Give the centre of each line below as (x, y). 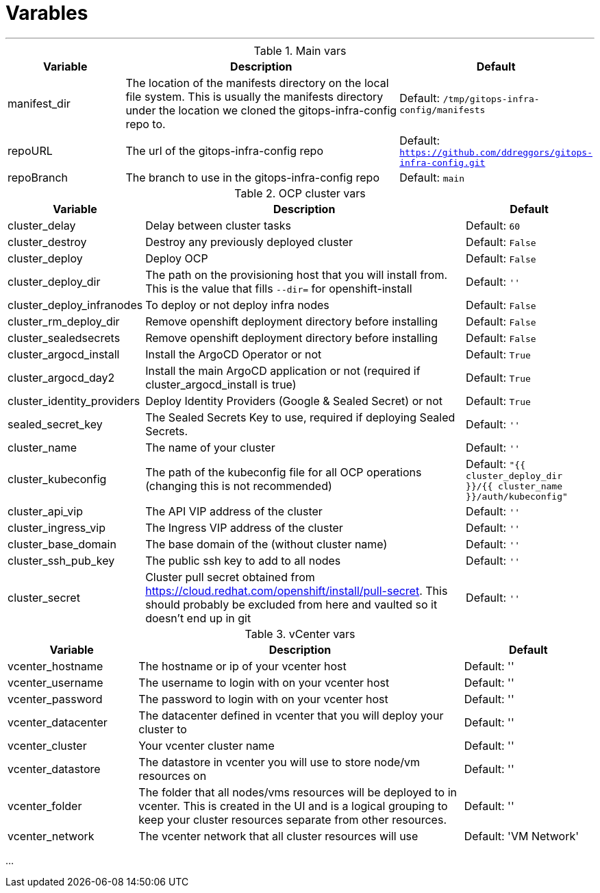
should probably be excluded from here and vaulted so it (291, 604)
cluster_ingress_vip (57, 527)
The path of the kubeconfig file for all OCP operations (284, 473)
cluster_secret (44, 597)
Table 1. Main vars (300, 50)
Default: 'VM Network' (521, 836)
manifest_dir (39, 103)
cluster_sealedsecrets (64, 338)
